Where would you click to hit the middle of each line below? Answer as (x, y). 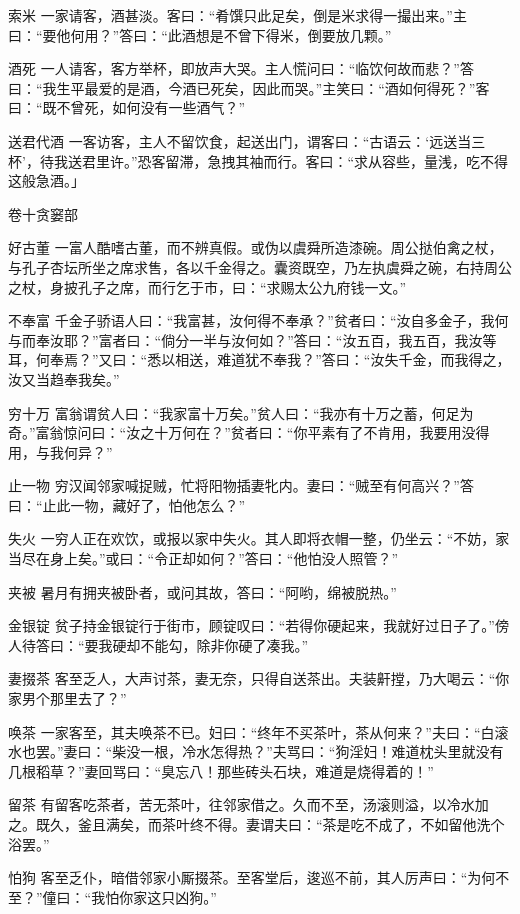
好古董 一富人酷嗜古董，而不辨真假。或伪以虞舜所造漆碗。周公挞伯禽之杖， (255, 247)
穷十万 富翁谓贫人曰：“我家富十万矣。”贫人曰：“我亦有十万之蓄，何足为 (241, 412)
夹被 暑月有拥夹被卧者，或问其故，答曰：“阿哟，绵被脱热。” (202, 591)
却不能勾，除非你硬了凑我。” (217, 644)
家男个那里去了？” (67, 698)
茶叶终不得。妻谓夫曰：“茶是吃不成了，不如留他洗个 (333, 824)
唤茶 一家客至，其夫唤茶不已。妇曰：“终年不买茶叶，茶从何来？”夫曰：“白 (251, 731)
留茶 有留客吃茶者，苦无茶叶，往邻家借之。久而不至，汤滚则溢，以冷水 (241, 804)
